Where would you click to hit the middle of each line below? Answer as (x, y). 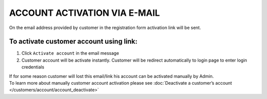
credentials (33, 67)
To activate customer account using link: (73, 42)
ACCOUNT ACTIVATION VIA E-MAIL (85, 13)
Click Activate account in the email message (70, 53)
